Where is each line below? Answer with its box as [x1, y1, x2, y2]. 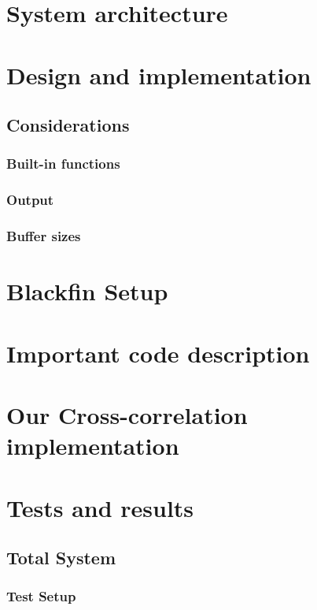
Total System [6, 545, 116, 570]
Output [6, 190, 54, 210]
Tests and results [6, 491, 194, 523]
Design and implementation [6, 58, 311, 91]
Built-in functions [6, 154, 120, 173]
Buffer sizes [6, 226, 81, 246]
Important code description [6, 337, 310, 369]
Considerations [6, 113, 130, 137]
